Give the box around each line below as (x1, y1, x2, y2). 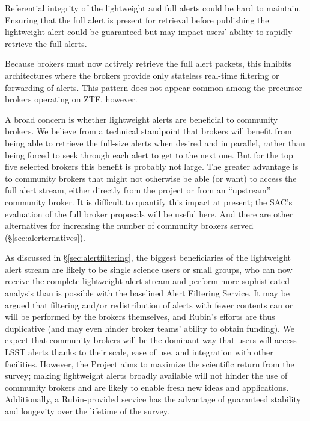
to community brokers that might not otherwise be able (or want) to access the (5, 172, 297, 184)
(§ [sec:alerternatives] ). (5, 231, 85, 243)
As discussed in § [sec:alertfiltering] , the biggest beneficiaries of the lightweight (5, 251, 291, 264)
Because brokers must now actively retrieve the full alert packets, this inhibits (5, 57, 291, 70)
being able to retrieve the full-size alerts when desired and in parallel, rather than (5, 136, 305, 149)
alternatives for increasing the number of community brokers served (5, 219, 254, 232)
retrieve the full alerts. (5, 37, 87, 49)
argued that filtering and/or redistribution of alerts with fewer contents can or (5, 298, 293, 311)
